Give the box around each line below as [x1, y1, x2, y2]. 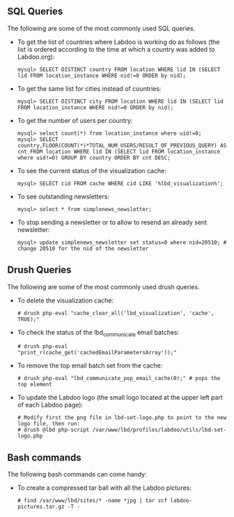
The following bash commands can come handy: [7, 470, 148, 479]
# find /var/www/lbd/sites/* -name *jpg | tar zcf [17, 497, 168, 504]
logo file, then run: [17, 421, 80, 428]
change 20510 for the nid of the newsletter [17, 245, 149, 252]
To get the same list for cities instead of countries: [17, 84, 162, 93]
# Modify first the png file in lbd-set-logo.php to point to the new [17, 414, 227, 421]
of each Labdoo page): [17, 401, 84, 409]
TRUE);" [17, 316, 40, 323]
